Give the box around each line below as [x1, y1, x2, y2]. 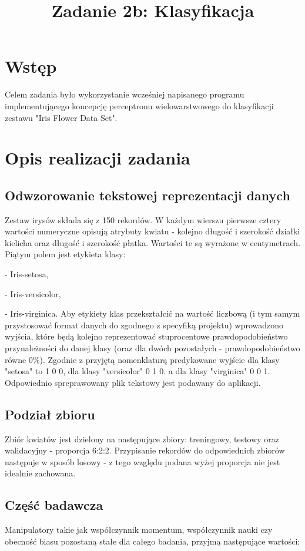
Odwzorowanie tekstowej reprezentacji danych [5, 186, 290, 204]
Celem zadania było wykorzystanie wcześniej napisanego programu [5, 88, 244, 100]
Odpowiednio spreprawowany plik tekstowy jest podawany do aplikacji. [5, 376, 261, 388]
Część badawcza [5, 496, 103, 514]
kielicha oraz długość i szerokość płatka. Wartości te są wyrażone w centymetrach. [5, 236, 301, 248]
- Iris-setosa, [5, 268, 49, 280]
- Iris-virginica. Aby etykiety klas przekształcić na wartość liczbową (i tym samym [5, 307, 300, 320]
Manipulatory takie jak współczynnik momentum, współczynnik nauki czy [5, 523, 273, 536]
